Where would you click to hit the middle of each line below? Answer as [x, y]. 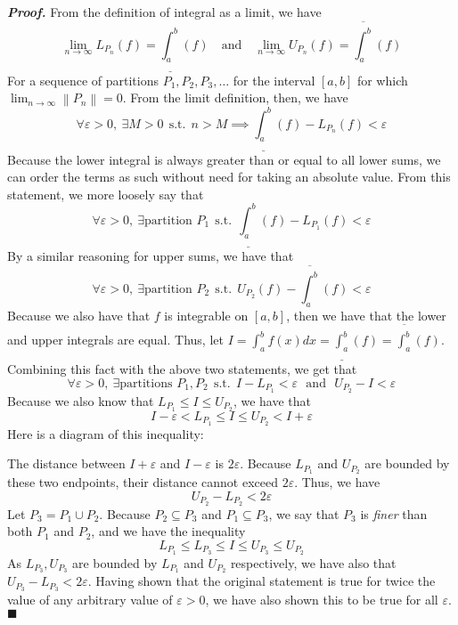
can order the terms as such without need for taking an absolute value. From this [229, 177]
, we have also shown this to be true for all [322, 600]
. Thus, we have [337, 482]
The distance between [66, 463]
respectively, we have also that [313, 562]
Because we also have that [79, 315]
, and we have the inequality [168, 531]
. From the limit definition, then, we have [235, 97]
